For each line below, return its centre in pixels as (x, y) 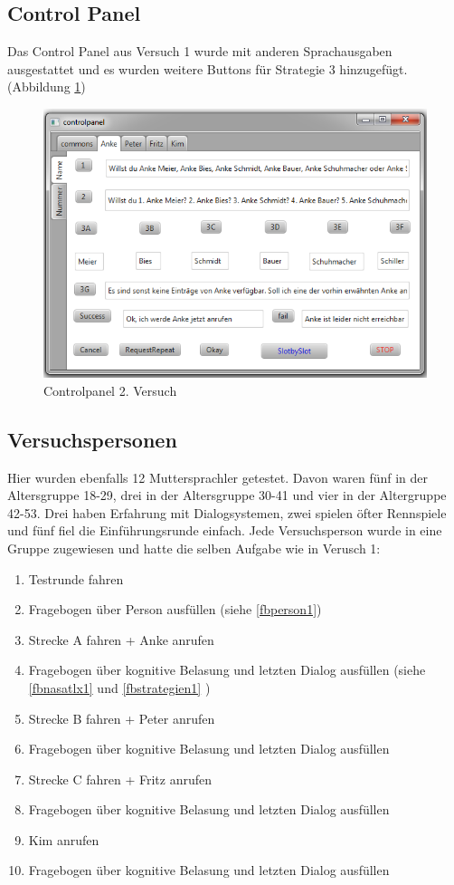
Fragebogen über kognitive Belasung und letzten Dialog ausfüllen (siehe (227, 670)
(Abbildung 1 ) (47, 87)
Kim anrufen (64, 839)
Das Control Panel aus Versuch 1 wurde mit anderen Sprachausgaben (200, 51)
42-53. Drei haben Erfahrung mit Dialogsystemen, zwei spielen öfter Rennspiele (227, 512)
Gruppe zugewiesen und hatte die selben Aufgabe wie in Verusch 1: (194, 548)
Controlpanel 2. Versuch (110, 390)
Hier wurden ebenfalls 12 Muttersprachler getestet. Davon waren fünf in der (218, 477)
